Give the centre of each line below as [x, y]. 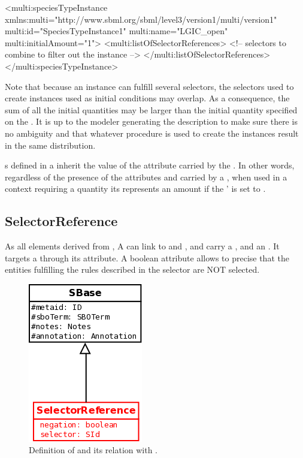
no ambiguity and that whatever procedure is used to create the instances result [152, 133]
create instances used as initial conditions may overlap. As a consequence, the [147, 98]
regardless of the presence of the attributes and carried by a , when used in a [146, 177]
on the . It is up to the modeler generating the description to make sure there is [151, 121]
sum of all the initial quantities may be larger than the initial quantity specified [151, 109]
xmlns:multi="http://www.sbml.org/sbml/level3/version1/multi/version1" [141, 19]
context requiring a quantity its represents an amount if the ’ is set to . [135, 189]
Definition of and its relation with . [93, 450]
